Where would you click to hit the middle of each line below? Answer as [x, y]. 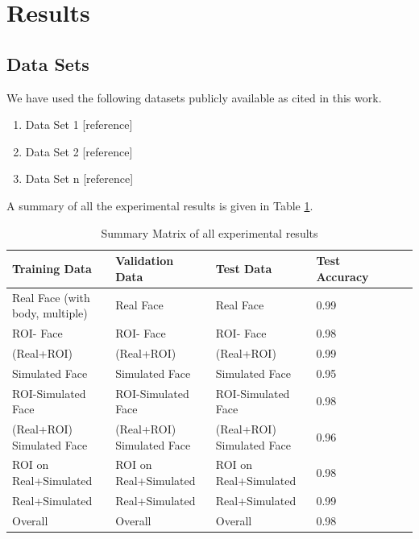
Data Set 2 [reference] [79, 151]
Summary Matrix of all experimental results [209, 232]
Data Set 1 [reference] [79, 124]
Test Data [244, 268]
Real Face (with [51, 297]
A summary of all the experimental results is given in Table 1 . [160, 205]
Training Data [52, 268]
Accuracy [342, 276]
